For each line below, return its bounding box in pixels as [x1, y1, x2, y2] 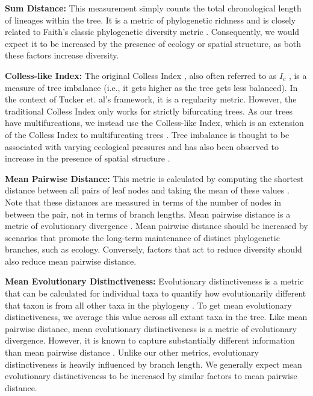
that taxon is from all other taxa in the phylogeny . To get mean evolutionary [5, 298, 292, 311]
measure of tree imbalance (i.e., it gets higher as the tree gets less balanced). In [5, 81, 298, 93]
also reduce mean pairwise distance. [5, 254, 137, 267]
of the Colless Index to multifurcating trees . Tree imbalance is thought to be [5, 128, 290, 140]
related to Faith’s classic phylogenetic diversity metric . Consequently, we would [5, 25, 300, 38]
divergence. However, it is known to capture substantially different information [5, 334, 295, 347]
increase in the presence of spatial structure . [5, 152, 170, 165]
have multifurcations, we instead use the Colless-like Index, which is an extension [5, 116, 304, 129]
